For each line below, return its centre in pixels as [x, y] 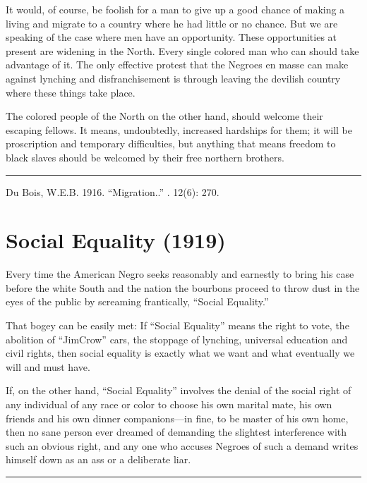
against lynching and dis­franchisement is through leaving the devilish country [173, 78]
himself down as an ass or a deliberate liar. [98, 459]
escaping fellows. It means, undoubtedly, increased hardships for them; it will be [179, 129]
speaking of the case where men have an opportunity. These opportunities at [172, 37]
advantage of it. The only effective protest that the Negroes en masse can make [177, 65]
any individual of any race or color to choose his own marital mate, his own [169, 404]
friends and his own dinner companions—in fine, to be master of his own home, [177, 418]
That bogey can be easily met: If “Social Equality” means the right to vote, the [178, 325]
